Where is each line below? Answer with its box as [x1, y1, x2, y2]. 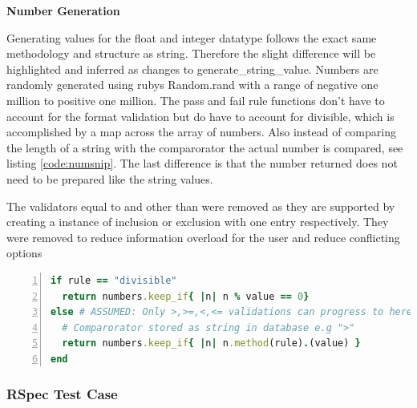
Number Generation [6, 2, 120, 18]
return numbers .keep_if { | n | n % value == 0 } [62, 290, 310, 302]
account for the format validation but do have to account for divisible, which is [6, 107, 395, 124]
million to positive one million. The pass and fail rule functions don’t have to [6, 91, 385, 108]
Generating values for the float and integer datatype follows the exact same [6, 29, 377, 46]
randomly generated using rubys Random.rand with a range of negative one [6, 76, 379, 93]
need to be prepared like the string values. [6, 170, 213, 187]
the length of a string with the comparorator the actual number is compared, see [6, 139, 403, 156]
